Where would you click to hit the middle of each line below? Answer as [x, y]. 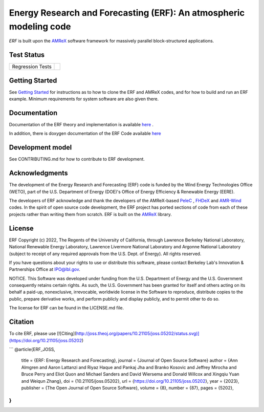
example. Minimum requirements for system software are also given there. [84, 99]
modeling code [40, 26]
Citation [22, 322]
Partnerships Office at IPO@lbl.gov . [45, 269]
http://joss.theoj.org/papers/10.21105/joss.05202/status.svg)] [138, 334]
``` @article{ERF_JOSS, [32, 349]
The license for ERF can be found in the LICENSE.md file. [66, 308]
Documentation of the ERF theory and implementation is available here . [81, 125]
